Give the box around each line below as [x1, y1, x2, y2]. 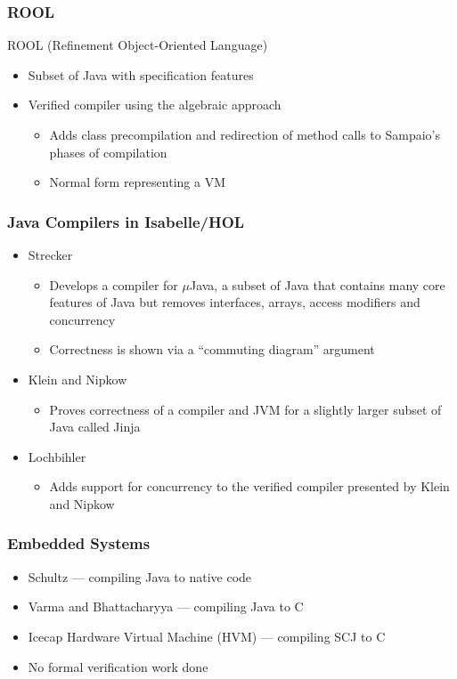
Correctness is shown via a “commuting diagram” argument [49, 340, 375, 359]
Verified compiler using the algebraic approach [28, 95, 282, 114]
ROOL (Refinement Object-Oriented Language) [7, 36, 268, 54]
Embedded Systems [7, 532, 151, 554]
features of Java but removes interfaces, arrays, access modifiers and [49, 293, 420, 311]
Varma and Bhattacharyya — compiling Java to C [28, 597, 304, 616]
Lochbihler [28, 447, 86, 465]
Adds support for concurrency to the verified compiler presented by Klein [49, 477, 450, 496]
